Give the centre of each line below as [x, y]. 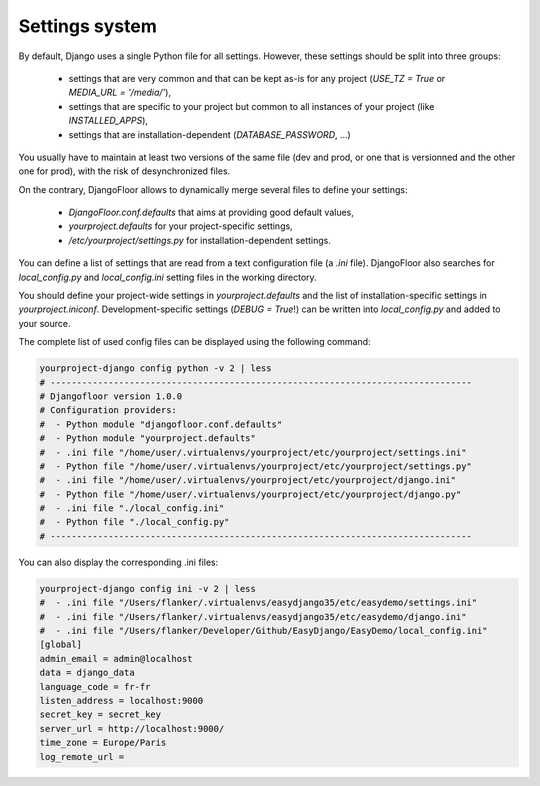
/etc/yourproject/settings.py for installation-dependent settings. [200, 240]
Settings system [87, 26]
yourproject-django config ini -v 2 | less [148, 588]
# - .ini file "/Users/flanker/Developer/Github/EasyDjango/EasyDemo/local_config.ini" [264, 630]
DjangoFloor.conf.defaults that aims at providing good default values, [211, 212]
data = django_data [87, 673]
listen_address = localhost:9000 [121, 700]
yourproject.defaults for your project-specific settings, [181, 226]
